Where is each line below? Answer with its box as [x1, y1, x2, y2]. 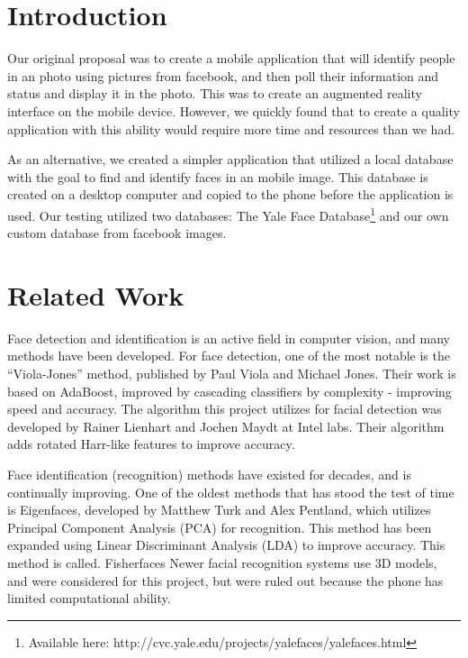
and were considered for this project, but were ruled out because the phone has [7, 571, 444, 589]
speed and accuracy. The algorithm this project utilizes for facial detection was [7, 399, 442, 418]
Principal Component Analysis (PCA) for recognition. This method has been [7, 517, 432, 536]
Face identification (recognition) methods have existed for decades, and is [7, 465, 411, 483]
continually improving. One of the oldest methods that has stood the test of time [7, 482, 454, 501]
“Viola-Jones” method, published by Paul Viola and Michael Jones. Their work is [7, 364, 456, 383]
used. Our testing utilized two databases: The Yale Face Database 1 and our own [7, 203, 449, 224]
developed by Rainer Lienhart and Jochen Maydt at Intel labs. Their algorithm [7, 416, 445, 435]
